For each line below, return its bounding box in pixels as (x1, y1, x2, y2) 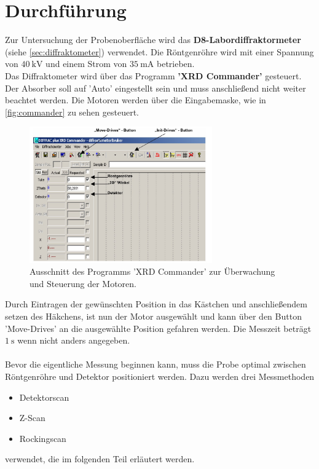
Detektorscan (19, 390, 69, 403)
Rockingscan (19, 432, 66, 444)
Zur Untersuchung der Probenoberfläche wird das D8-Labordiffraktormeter (5, 33, 301, 46)
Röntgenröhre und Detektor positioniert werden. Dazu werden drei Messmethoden (5, 370, 315, 383)
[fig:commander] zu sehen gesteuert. (5, 105, 140, 118)
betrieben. (156, 57, 195, 70)
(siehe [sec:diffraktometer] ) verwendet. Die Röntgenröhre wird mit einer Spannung (5, 45, 314, 58)
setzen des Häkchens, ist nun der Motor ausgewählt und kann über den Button (5, 310, 302, 323)
